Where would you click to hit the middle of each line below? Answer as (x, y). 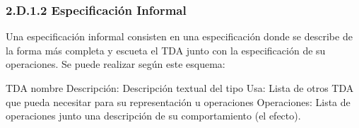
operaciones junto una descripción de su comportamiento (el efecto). (153, 116)
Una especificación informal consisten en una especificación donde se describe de (179, 36)
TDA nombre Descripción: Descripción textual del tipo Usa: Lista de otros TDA (180, 88)
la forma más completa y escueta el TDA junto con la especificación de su (166, 50)
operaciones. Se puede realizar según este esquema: (116, 64)
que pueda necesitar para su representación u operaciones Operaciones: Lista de (178, 101)
